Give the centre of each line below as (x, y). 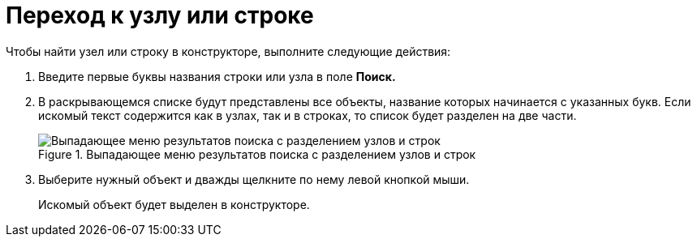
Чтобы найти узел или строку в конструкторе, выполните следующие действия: (228, 51)
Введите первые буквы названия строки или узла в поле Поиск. (217, 76)
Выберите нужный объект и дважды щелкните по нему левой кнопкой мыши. (254, 179)
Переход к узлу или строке (160, 15)
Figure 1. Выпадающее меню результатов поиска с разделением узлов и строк (257, 154)
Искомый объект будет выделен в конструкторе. (174, 204)
